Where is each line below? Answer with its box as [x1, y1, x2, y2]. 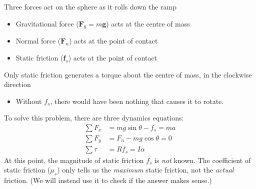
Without [15, 95, 42, 106]
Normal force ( [15, 35, 61, 46]
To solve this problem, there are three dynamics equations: [4, 112, 184, 123]
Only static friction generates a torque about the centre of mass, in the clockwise [4, 69, 252, 79]
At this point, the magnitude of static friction [4, 154, 144, 165]
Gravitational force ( [15, 18, 79, 28]
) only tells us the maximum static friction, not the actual [57, 164, 234, 175]
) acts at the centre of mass [106, 18, 190, 28]
